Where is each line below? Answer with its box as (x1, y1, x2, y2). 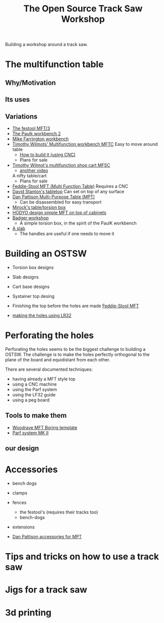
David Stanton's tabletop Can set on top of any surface (12, 188, 124, 194)
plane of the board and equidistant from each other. (5, 356, 110, 362)
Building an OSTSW (5, 248, 87, 259)
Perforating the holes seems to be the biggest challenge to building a (5, 346, 146, 352)
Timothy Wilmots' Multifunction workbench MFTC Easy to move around (12, 141, 158, 147)
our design (5, 444, 40, 453)
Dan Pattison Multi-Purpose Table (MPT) (12, 194, 95, 200)
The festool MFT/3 (12, 125, 50, 131)
